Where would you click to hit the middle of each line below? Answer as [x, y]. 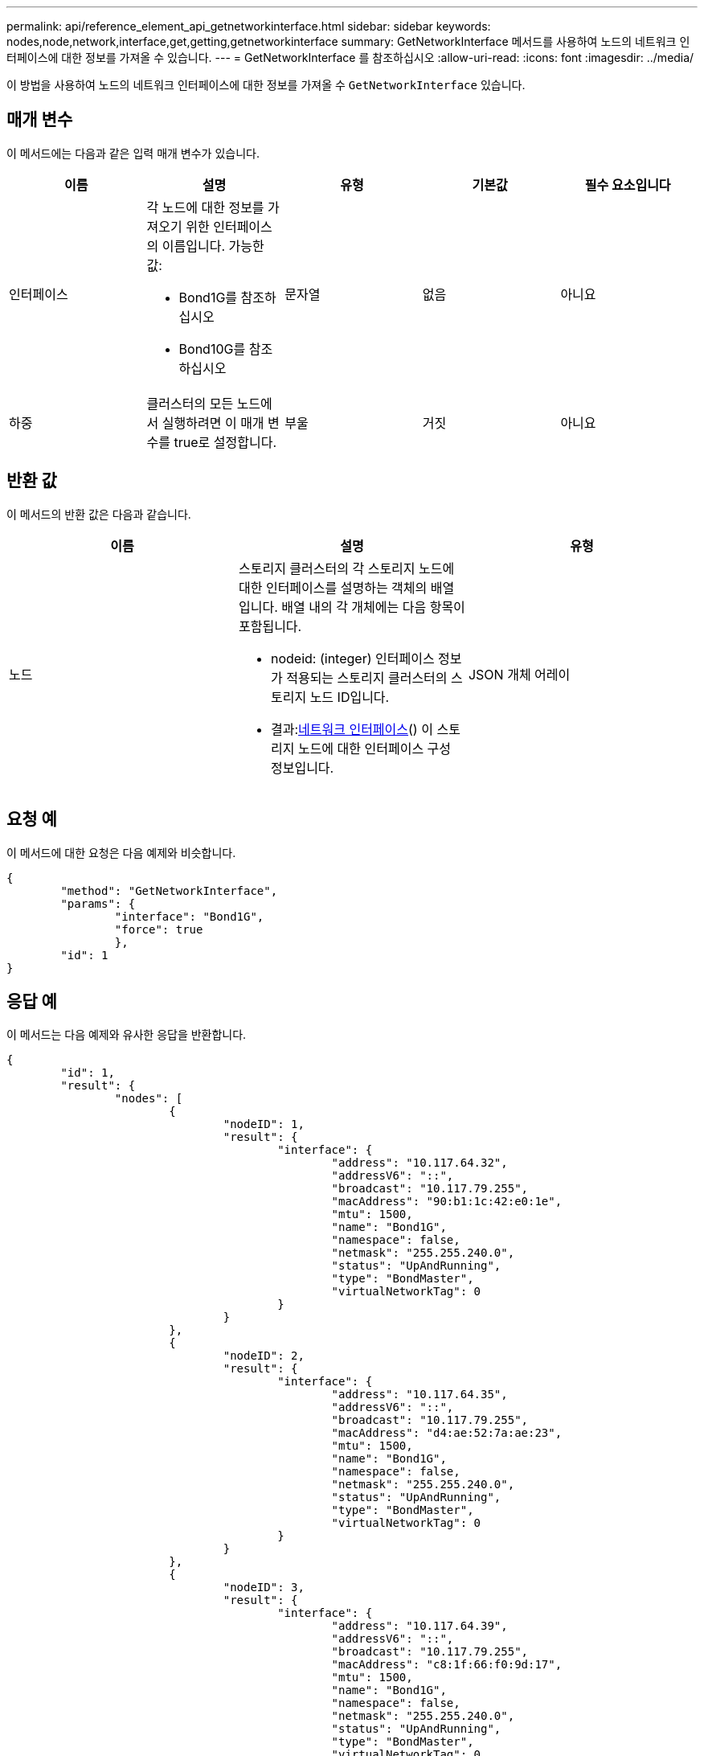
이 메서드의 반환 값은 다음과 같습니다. [99, 514]
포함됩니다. [270, 626]
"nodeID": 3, [264, 1588]
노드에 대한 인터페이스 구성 [375, 748]
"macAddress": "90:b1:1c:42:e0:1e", [447, 1202]
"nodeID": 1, [264, 1124]
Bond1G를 [208, 297]
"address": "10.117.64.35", [420, 1395]
